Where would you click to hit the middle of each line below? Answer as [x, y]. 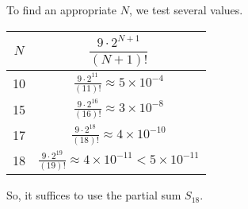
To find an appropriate [61, 10]
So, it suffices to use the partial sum [94, 195]
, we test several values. [186, 10]
